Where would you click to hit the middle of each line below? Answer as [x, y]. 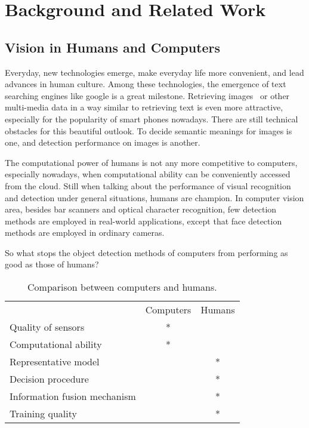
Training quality [43, 414]
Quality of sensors [47, 327]
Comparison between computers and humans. [122, 287]
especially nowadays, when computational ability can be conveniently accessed [148, 174]
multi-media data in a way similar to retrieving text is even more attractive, [144, 107]
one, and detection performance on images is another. [103, 142]
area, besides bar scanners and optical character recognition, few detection [141, 209]
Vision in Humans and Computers [113, 47]
